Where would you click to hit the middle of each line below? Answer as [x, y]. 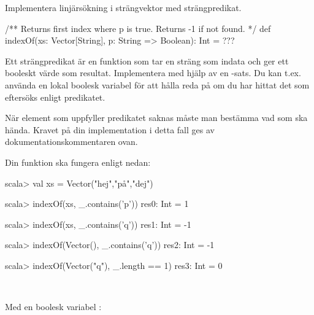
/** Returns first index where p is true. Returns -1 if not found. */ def [138, 28]
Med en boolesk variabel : [53, 307]
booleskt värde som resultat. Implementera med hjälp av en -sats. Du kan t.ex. [153, 73]
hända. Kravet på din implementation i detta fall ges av [110, 129]
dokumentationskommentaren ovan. [71, 142]
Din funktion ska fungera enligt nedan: [78, 162]
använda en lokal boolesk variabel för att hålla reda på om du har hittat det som [157, 84]
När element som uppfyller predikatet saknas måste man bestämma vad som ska [156, 118]
